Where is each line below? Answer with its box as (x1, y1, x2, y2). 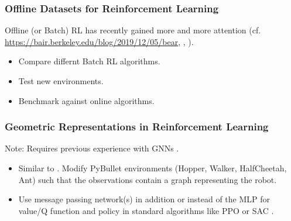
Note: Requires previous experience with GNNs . (5, 142, 179, 154)
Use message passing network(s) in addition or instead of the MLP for (18, 193, 270, 205)
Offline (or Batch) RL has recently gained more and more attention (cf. (5, 24, 261, 36)
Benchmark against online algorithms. (18, 94, 155, 106)
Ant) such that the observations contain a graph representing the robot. (18, 173, 277, 185)
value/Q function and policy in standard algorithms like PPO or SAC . (18, 204, 274, 216)
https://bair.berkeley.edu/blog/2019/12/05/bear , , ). (5, 35, 194, 47)
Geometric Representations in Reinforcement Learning (5, 119, 269, 134)
